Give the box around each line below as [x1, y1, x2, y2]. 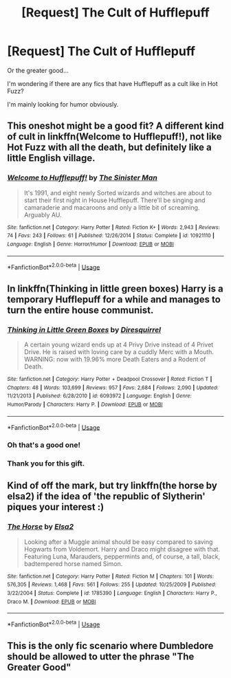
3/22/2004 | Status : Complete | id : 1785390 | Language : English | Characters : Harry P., [7, 590, 218, 597]
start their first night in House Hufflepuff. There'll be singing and [23, 196, 206, 204]
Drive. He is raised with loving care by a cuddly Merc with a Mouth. [23, 347, 214, 356]
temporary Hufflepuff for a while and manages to [7, 294, 221, 305]
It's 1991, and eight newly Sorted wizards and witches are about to [23, 188, 212, 197]
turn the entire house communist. [7, 304, 154, 316]
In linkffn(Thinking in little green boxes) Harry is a [7, 283, 223, 294]
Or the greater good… [7, 66, 69, 74]
